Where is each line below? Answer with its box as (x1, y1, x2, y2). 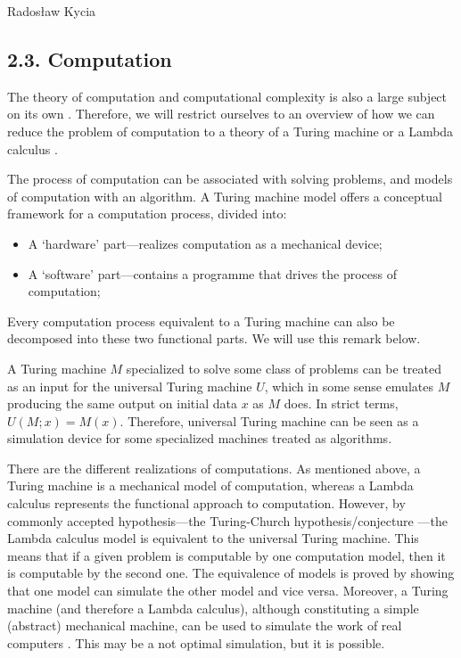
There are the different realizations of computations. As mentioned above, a (7, 458, 421, 477)
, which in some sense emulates (264, 376, 433, 395)
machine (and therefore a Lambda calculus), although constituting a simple (7, 598, 419, 617)
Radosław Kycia (7, 2, 96, 20)
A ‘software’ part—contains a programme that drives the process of (28, 264, 398, 283)
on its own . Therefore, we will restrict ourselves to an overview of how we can (7, 104, 435, 123)
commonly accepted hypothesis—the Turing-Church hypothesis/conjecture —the (7, 511, 448, 530)
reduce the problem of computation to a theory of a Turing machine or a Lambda (7, 121, 454, 140)
